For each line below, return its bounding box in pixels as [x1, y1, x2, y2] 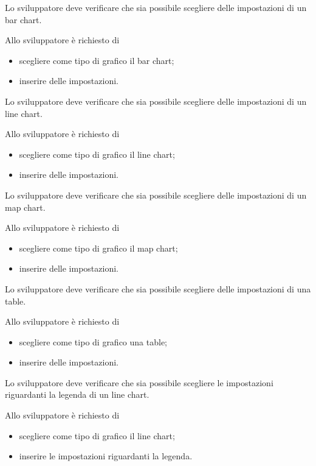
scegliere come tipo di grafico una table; [19, 335, 167, 348]
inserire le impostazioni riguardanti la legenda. [19, 450, 193, 462]
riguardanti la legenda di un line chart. [5, 388, 149, 401]
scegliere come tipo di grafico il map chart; [19, 241, 178, 254]
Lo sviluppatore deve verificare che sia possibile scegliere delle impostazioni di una [5, 282, 311, 295]
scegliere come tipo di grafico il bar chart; [19, 54, 174, 66]
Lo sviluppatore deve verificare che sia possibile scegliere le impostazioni [5, 376, 273, 389]
